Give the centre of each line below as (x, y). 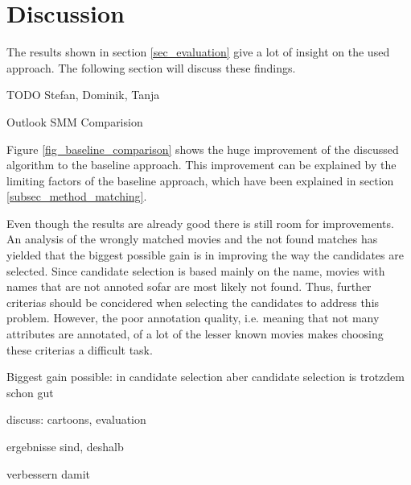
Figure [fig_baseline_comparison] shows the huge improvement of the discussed (203, 149)
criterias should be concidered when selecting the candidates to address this (193, 302)
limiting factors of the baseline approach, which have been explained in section (200, 180)
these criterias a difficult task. (80, 349)
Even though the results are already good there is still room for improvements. (200, 223)
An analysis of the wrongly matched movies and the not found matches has (192, 239)
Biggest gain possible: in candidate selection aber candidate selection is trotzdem (205, 377)
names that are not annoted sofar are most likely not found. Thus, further (189, 286)
